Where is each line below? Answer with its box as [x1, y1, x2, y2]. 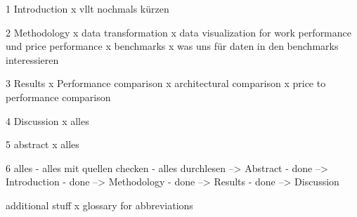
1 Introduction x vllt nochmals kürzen [6, 1, 169, 15]
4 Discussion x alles [6, 113, 89, 128]
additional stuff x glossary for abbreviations [6, 197, 193, 212]
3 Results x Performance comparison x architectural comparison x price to [6, 76, 326, 91]
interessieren [6, 52, 59, 67]
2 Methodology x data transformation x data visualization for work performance [6, 25, 351, 39]
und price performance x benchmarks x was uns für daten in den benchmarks [6, 39, 339, 53]
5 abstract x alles [6, 137, 79, 152]
